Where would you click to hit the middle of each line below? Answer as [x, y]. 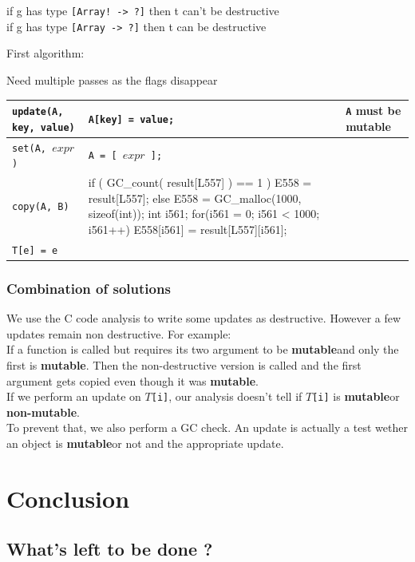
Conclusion [68, 498]
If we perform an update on [74, 396]
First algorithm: [45, 53]
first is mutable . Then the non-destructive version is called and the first [184, 364]
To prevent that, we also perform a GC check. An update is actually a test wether [207, 427]
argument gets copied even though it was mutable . [132, 380]
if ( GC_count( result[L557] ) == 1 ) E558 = [200, 182]
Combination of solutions [89, 288]
